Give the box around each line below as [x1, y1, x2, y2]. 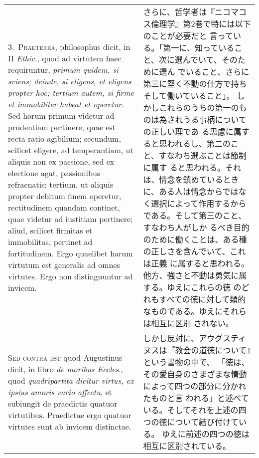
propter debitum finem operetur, [8, 190, 122, 202]
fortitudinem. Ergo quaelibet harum [8, 247, 133, 259]
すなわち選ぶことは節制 [158, 150, 247, 161]
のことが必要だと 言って [143, 30, 234, 41]
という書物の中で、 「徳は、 [143, 356, 250, 368]
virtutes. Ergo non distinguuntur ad [8, 270, 133, 282]
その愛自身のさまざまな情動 [143, 368, 247, 380]
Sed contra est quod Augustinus [8, 351, 123, 363]
